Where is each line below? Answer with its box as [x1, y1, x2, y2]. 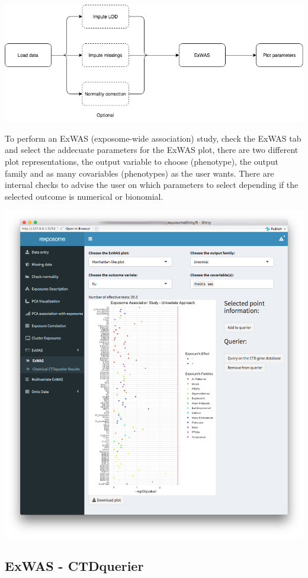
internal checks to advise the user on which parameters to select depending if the [5, 178, 299, 191]
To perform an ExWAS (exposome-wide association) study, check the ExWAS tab [5, 132, 301, 144]
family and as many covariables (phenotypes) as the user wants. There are [5, 167, 274, 179]
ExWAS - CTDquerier [5, 556, 144, 574]
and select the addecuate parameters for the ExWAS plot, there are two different [5, 143, 299, 156]
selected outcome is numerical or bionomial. [5, 190, 163, 202]
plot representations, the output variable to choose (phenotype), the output [5, 155, 278, 167]
